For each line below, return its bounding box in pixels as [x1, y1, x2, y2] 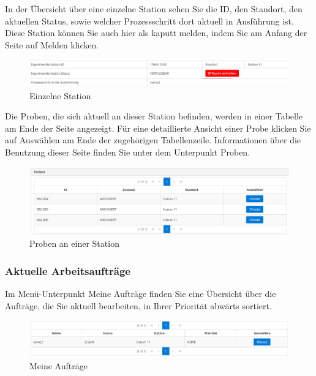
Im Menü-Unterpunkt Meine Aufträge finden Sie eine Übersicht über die [5, 287, 276, 300]
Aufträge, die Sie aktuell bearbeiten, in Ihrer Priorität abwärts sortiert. [5, 299, 272, 312]
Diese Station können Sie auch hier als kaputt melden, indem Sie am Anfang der [5, 26, 307, 39]
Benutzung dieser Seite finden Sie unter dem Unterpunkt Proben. [5, 146, 250, 159]
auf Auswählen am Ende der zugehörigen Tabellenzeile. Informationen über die [5, 133, 301, 146]
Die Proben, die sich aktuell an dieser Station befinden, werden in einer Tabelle [5, 110, 303, 122]
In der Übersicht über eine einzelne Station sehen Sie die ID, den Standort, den [5, 2, 303, 15]
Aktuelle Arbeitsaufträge [5, 263, 130, 278]
